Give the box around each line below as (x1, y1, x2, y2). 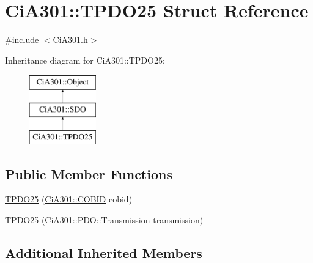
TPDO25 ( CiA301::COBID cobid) (5, 193, 133, 206)
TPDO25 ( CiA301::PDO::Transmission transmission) (5, 213, 204, 226)
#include (5, 33, 39, 46)
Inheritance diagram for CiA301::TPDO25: (5, 53, 165, 66)
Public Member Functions (5, 164, 172, 183)
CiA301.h (53, 33, 88, 46)
